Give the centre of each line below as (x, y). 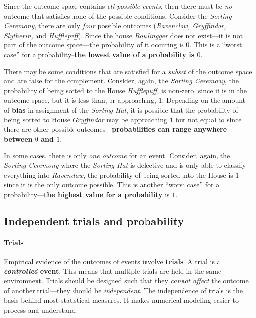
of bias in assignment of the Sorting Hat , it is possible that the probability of (121, 109)
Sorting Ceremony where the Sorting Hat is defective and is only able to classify (125, 165)
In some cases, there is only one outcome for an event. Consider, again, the (117, 155)
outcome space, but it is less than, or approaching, (80, 100)
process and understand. (41, 309)
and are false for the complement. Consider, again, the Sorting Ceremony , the (122, 81)
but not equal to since (208, 119)
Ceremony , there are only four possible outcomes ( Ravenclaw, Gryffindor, (115, 25)
